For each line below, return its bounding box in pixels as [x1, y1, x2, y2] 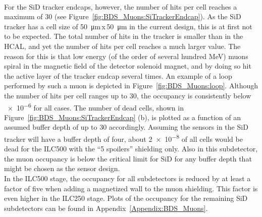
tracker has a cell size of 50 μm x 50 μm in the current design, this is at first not [4, 21, 252, 31]
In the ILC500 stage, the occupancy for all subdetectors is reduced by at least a [4, 173, 251, 183]
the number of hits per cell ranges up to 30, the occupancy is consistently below [4, 90, 251, 100]
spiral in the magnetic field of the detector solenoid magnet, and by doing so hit [4, 61, 251, 71]
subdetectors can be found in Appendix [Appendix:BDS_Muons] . [4, 202, 208, 213]
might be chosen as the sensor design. [4, 163, 120, 174]
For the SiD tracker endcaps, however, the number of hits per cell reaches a [4, 1, 237, 12]
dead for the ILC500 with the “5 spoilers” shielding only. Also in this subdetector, [4, 143, 258, 154]
